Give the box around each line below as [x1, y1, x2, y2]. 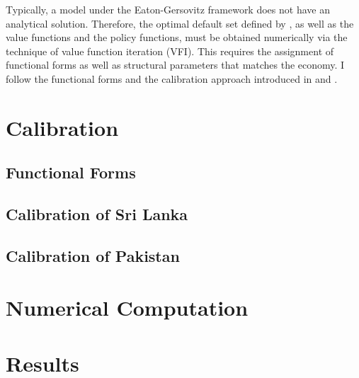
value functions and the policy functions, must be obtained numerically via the [6, 30, 348, 45]
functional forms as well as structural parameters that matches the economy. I [6, 57, 345, 72]
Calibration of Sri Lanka [6, 203, 188, 225]
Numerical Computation [6, 293, 249, 322]
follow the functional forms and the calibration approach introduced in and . [6, 71, 338, 86]
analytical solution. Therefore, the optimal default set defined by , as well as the [6, 16, 354, 30]
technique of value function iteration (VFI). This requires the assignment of [6, 43, 334, 58]
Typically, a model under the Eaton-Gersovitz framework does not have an [6, 2, 330, 16]
